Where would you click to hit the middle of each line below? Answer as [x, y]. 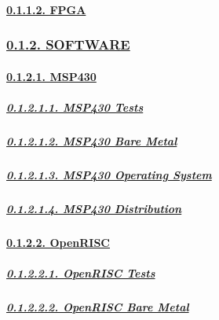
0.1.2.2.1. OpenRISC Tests [81, 272]
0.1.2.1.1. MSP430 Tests [75, 107]
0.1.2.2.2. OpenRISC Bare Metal [98, 306]
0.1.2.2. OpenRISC [58, 242]
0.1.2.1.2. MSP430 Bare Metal [92, 140]
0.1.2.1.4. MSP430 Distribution [94, 208]
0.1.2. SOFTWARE [68, 44]
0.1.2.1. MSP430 [51, 76]
